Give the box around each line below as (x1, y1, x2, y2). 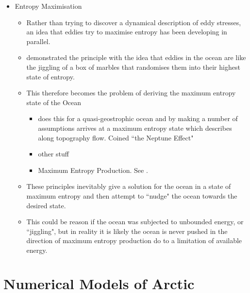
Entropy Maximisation (15, 1, 82, 11)
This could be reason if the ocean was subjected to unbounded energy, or (26, 216, 244, 227)
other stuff (38, 149, 69, 159)
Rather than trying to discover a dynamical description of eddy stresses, (26, 17, 241, 27)
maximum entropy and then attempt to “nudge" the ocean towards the (26, 190, 237, 200)
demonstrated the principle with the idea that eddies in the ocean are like (26, 52, 246, 62)
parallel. (26, 36, 50, 46)
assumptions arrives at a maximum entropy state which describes (38, 123, 232, 133)
